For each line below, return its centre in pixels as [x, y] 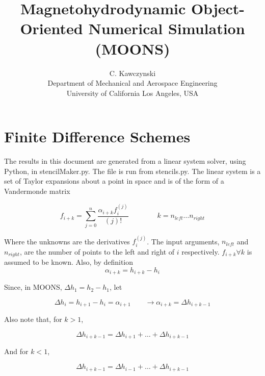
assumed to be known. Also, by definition [69, 262]
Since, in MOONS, [33, 287]
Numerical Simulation [167, 28]
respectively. [201, 251]
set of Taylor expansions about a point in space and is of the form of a [114, 181]
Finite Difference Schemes [97, 136]
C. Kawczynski [132, 73]
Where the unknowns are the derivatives [67, 241]
